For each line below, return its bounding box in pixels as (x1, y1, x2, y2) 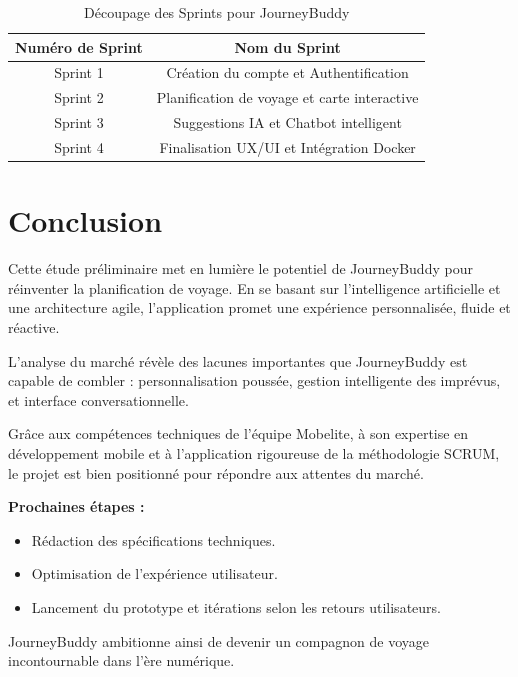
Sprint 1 (54, 62, 104, 83)
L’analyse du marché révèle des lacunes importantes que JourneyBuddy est (8, 350, 468, 371)
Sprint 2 (54, 87, 104, 108)
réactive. (8, 316, 60, 337)
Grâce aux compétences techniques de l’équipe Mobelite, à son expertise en (8, 423, 469, 444)
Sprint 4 (54, 136, 104, 157)
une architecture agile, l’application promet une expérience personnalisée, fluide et (8, 297, 511, 318)
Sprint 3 (54, 112, 104, 133)
